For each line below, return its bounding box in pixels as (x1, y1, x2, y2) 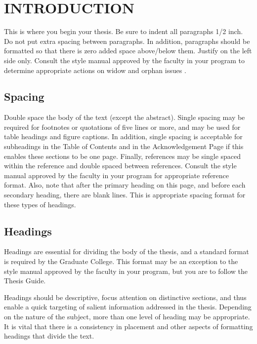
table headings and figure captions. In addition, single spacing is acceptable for (4, 131, 243, 142)
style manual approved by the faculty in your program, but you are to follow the (4, 266, 248, 276)
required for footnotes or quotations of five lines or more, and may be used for (4, 121, 241, 132)
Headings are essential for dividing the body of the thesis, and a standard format (4, 246, 249, 257)
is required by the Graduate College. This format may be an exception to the (4, 256, 238, 267)
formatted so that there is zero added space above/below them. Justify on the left (4, 45, 252, 56)
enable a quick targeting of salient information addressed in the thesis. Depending (4, 302, 252, 312)
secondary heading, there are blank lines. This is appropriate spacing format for (4, 190, 246, 200)
